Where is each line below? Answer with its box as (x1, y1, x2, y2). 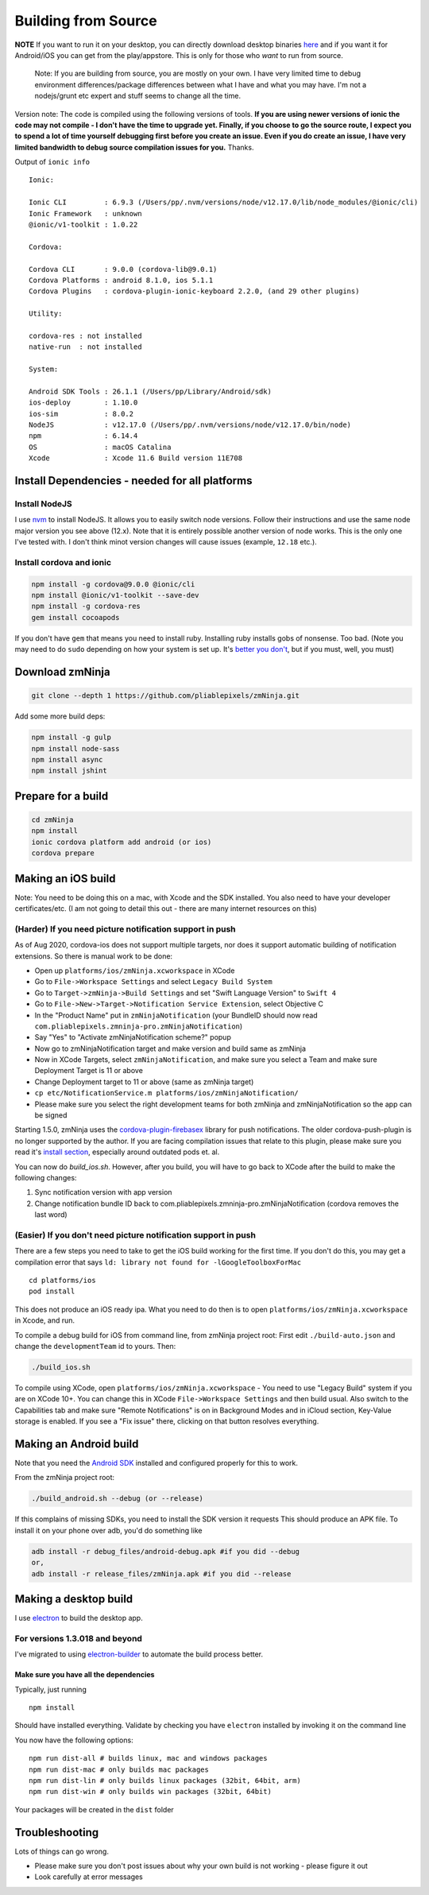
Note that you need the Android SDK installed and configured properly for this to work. (14, 1459, 298, 1468)
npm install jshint (31, 766, 107, 775)
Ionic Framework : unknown (29, 209, 142, 218)
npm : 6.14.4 (29, 432, 138, 440)
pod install (29, 1287, 75, 1296)
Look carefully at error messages (34, 1872, 143, 1881)
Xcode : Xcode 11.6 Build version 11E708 (29, 454, 242, 463)
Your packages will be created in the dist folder (14, 1804, 174, 1814)
